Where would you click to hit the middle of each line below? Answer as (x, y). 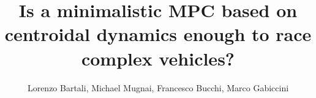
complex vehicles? (158, 58)
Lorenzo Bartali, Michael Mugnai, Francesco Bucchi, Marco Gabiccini (158, 87)
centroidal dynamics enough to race (158, 34)
